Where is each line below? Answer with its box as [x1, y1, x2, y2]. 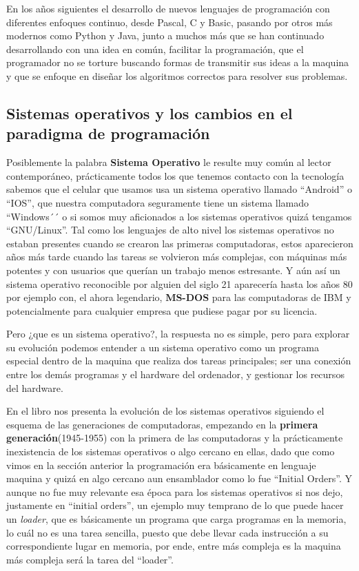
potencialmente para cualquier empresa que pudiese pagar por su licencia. [6, 303, 318, 318]
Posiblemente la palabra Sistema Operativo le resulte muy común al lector [6, 155, 331, 169]
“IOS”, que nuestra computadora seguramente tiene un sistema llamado [6, 195, 309, 209]
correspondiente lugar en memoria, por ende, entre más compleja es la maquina [6, 539, 341, 553]
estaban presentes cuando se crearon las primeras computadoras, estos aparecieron [6, 236, 353, 250]
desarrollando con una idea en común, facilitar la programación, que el [6, 41, 304, 56]
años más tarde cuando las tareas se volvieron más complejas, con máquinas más [6, 249, 347, 264]
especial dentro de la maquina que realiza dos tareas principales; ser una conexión [6, 353, 351, 368]
